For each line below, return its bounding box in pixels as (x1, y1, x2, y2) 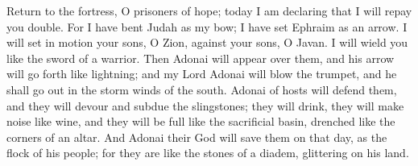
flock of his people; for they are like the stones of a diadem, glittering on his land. (6, 144, 409, 161)
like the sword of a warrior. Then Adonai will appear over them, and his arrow (6, 49, 395, 66)
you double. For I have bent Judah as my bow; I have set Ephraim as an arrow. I (6, 18, 408, 35)
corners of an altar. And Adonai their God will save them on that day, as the (6, 128, 387, 145)
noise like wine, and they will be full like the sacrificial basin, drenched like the (6, 113, 395, 130)
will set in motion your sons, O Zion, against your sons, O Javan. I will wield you (6, 34, 408, 51)
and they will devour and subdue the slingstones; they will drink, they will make (6, 97, 404, 114)
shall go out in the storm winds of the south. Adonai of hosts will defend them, (6, 81, 397, 98)
